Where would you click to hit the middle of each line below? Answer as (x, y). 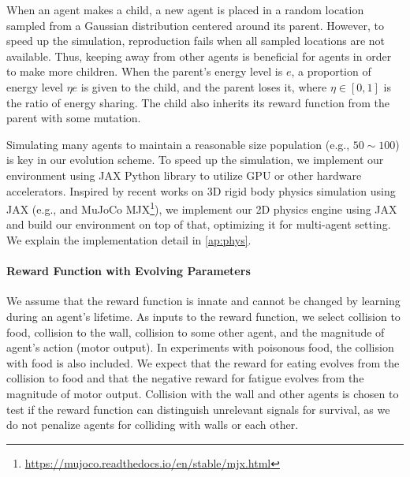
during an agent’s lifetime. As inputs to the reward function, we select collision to (203, 316)
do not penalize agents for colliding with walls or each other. (153, 425)
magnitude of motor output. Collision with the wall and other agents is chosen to (203, 393)
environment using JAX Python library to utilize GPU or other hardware (184, 175)
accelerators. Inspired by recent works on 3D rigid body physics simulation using (201, 190)
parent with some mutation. (74, 118)
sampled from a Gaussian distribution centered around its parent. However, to (196, 25)
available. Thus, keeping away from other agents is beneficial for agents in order (199, 56)
